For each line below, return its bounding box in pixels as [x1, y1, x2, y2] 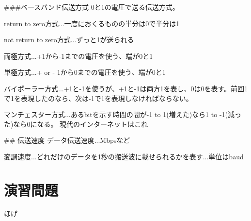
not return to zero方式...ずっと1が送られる [4, 34, 134, 45]
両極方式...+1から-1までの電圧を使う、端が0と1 [4, 51, 153, 61]
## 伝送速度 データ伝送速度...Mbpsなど [4, 135, 130, 145]
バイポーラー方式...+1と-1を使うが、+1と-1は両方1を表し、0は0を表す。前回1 [4, 83, 248, 93]
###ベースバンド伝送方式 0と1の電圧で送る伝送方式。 [4, 2, 179, 12]
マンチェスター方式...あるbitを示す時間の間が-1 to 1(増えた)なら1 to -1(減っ [4, 109, 241, 119]
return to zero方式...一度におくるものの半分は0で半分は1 [4, 18, 180, 28]
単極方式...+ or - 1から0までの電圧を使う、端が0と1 [4, 67, 166, 77]
